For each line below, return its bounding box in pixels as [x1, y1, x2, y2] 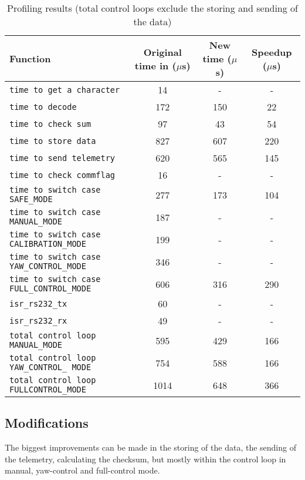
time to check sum [9, 119, 91, 129]
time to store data [9, 136, 96, 146]
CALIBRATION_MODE [9, 239, 86, 249]
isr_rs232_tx [9, 298, 67, 308]
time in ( [134, 58, 177, 72]
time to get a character [9, 85, 120, 95]
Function [9, 52, 51, 65]
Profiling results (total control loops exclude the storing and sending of [6, 1, 298, 15]
